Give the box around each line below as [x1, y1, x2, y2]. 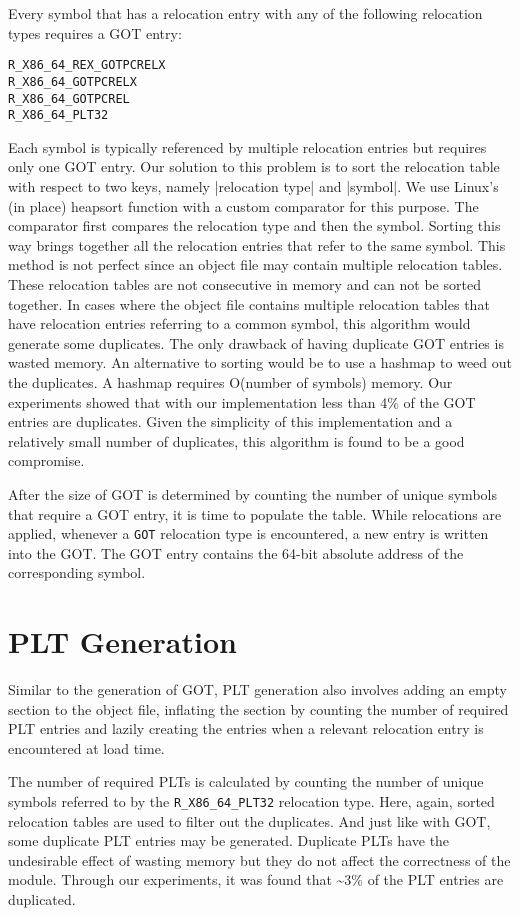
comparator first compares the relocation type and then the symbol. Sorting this [8, 215, 501, 236]
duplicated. [8, 889, 76, 910]
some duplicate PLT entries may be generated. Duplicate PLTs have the [8, 830, 450, 851]
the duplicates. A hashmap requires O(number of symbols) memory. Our [8, 371, 453, 392]
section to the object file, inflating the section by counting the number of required [8, 698, 509, 719]
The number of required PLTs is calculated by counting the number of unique [8, 771, 484, 792]
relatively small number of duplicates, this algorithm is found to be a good [8, 430, 465, 451]
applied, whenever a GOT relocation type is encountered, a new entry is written [8, 523, 489, 544]
